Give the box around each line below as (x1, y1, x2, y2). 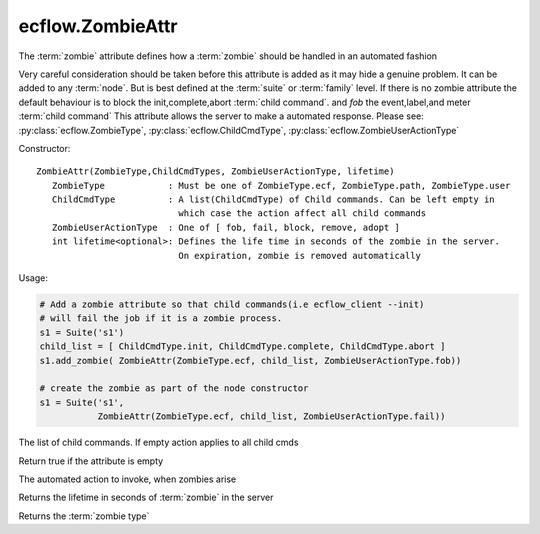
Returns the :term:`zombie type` (18, 510, 150, 522)
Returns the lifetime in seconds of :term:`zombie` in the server (18, 491, 274, 504)
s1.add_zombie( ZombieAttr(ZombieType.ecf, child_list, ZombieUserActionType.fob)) (39, 355, 462, 366)
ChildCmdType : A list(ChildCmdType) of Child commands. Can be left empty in (51, 194, 495, 205)
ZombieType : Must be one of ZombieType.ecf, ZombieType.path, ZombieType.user (51, 180, 511, 191)
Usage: (18, 272, 49, 284)
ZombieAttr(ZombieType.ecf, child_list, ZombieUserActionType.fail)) (97, 411, 446, 422)
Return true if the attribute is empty (18, 455, 164, 467)
